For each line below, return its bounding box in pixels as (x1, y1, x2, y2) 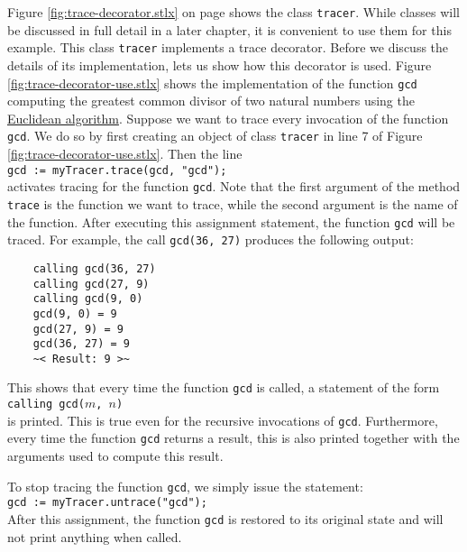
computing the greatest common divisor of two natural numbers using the (7, 91, 415, 110)
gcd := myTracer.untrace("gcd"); (7, 496, 207, 510)
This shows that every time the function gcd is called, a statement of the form (7, 378, 440, 397)
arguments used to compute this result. (7, 446, 224, 465)
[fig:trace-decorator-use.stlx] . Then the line (7, 144, 243, 162)
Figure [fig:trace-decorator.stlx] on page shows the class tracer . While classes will (7, 3, 460, 21)
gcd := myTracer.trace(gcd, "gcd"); (7, 163, 227, 177)
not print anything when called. (7, 527, 182, 546)
